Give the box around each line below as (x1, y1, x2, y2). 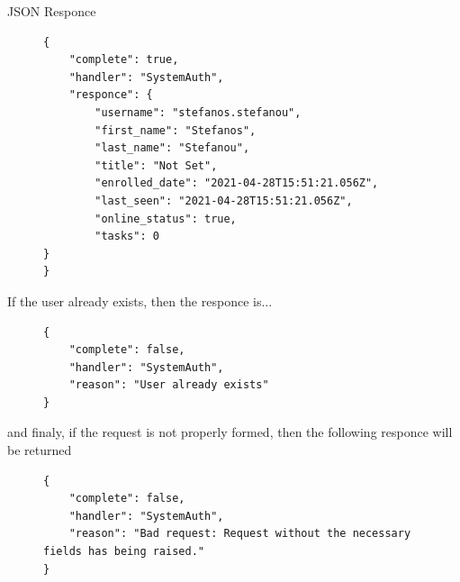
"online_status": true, (95, 212, 237, 225)
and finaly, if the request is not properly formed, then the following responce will (7, 423, 453, 441)
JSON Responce (7, 2, 96, 20)
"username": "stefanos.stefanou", (95, 105, 302, 119)
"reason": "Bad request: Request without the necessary (68, 527, 411, 541)
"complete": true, (68, 53, 179, 67)
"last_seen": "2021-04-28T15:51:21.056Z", (95, 194, 353, 207)
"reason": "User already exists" (68, 378, 269, 392)
